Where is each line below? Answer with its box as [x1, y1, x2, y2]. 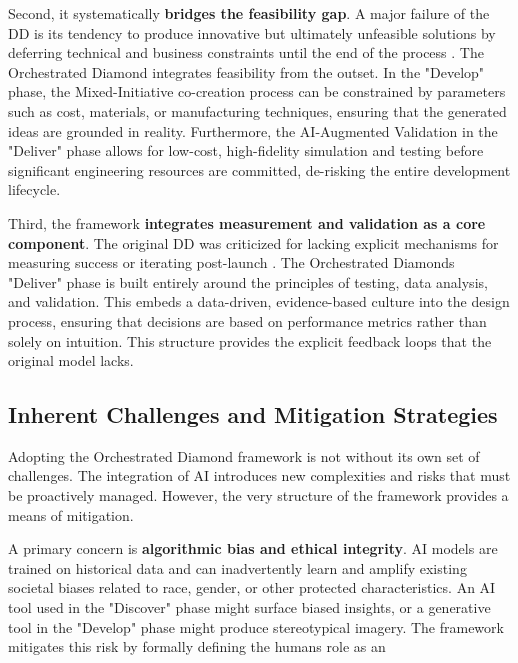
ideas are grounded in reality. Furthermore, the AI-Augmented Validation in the [8, 120, 498, 141]
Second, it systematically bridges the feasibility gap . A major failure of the [8, 3, 490, 23]
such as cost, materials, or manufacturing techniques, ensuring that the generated [8, 100, 507, 121]
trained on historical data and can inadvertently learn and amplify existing [8, 557, 467, 578]
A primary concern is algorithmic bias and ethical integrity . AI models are [8, 538, 498, 559]
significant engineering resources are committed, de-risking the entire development [8, 159, 511, 180]
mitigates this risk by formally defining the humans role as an [8, 636, 386, 657]
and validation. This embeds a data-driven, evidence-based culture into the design [8, 291, 510, 312]
